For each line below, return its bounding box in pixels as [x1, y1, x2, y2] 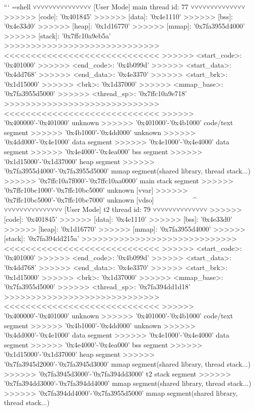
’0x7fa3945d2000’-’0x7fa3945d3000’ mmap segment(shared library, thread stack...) [4, 358, 251, 369]
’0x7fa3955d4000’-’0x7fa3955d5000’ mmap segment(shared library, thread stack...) [4, 166, 251, 176]
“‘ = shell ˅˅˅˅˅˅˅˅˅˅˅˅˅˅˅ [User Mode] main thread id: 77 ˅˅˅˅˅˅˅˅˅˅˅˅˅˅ [4, 1, 245, 11]
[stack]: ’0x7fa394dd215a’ [4, 233, 79, 243]
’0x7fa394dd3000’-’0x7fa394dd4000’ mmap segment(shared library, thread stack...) [4, 378, 252, 388]
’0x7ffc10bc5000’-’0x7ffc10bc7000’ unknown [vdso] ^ [4, 194, 197, 205]
